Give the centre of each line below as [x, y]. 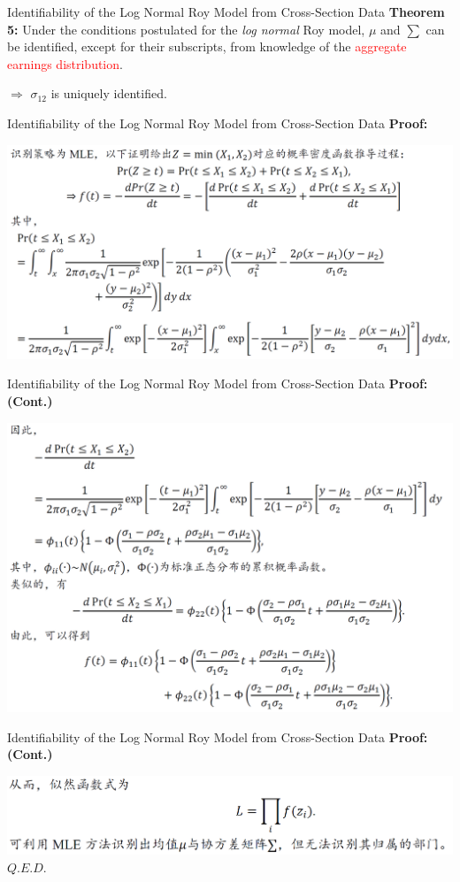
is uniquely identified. [109, 93]
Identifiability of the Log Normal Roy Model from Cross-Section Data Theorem [226, 12]
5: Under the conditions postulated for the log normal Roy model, [186, 29]
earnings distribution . [65, 63]
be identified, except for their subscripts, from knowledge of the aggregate [207, 46]
